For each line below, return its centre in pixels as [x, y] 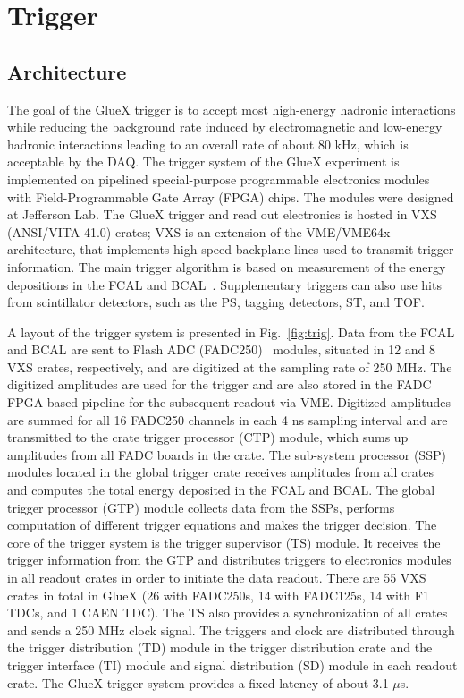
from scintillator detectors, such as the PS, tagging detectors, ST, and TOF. [216, 302]
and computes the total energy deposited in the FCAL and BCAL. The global [221, 490]
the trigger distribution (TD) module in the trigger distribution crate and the [220, 647]
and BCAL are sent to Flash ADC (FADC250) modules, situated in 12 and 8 [222, 349]
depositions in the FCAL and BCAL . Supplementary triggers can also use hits [224, 284]
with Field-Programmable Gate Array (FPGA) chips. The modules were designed [231, 196]
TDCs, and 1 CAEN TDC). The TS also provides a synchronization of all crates [228, 613]
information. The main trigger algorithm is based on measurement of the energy [227, 266]
